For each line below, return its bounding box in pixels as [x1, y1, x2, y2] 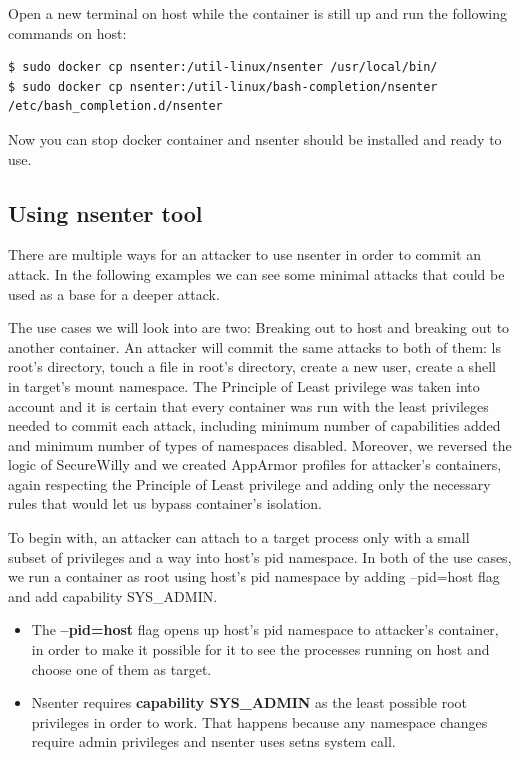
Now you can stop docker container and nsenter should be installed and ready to [8, 128, 502, 149]
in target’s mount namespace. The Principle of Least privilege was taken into [8, 375, 480, 396]
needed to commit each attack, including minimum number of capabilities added [8, 415, 501, 436]
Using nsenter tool [8, 197, 203, 228]
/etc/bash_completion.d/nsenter [8, 99, 223, 114]
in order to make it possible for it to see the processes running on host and [31, 639, 490, 660]
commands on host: [8, 22, 127, 43]
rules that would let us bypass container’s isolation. [8, 493, 322, 514]
